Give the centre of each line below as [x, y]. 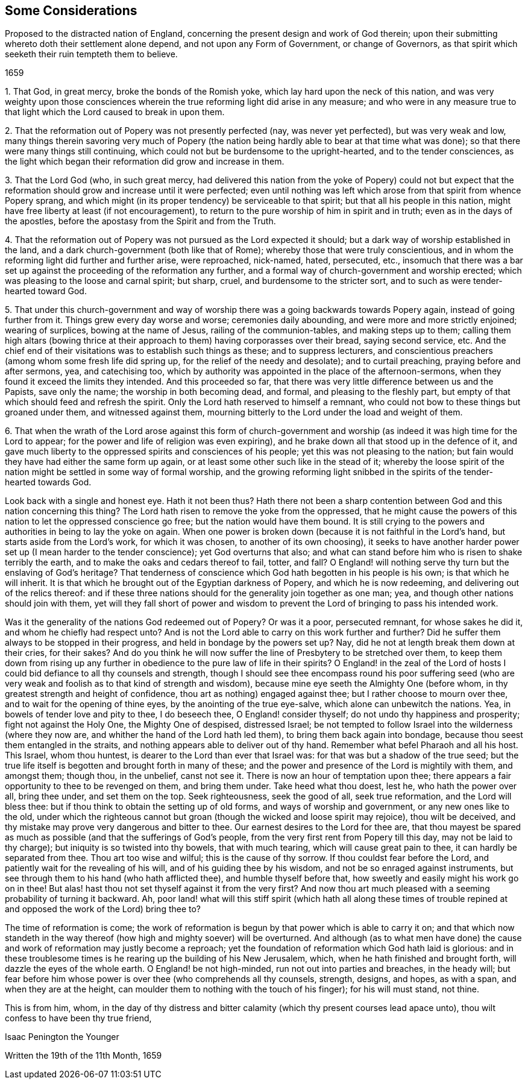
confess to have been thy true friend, [78, 1018]
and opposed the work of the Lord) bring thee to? [103, 909]
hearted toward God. [46, 291]
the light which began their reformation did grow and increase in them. [145, 162]
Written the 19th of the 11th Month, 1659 [83, 1056]
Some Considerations [71, 11]
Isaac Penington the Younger [62, 1037]
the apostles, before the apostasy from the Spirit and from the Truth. [140, 221]
